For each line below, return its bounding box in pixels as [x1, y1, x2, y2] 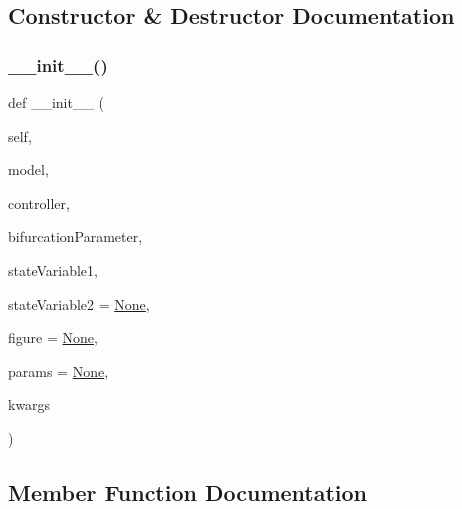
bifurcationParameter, [8, 226, 143, 247]
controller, [8, 192, 70, 213]
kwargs [8, 394, 51, 415]
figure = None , [8, 327, 98, 348]
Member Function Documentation [8, 476, 368, 507]
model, [8, 159, 49, 180]
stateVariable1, [8, 259, 98, 280]
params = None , [8, 360, 109, 381]
